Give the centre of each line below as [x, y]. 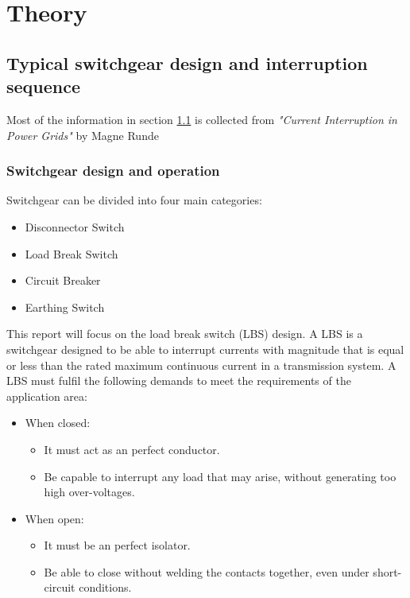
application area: [47, 396]
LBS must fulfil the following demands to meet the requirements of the [179, 381]
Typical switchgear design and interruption [187, 62]
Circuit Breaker [63, 280]
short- [387, 571]
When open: [54, 518]
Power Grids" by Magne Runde [83, 135]
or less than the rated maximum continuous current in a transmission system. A [201, 365]
